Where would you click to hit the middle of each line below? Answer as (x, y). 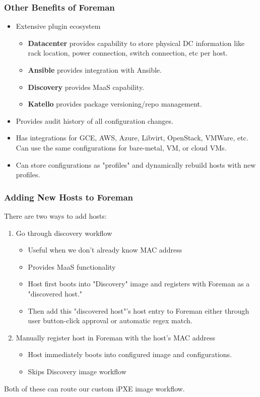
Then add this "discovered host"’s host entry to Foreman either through (139, 310)
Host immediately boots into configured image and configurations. (130, 354)
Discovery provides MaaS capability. (86, 87)
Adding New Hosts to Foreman (69, 197)
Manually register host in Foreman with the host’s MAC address (115, 337)
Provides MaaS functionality (72, 266)
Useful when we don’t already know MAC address (105, 250)
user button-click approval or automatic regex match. (110, 320)
